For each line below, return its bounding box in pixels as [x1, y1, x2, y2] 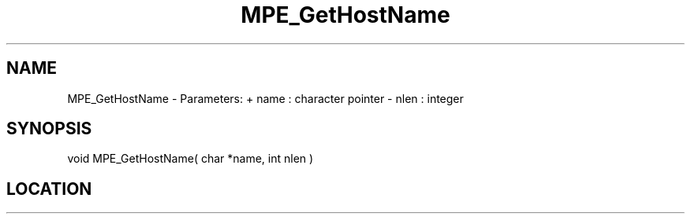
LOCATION [6, 178, 92, 199]
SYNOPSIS [6, 119, 92, 139]
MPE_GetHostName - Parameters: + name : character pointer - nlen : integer [67, 91, 464, 105]
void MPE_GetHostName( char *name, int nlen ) [67, 152, 314, 166]
